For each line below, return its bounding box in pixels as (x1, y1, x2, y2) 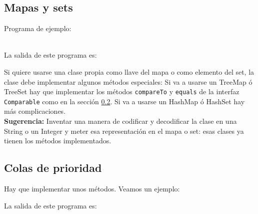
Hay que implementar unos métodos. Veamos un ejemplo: (4, 183, 180, 194)
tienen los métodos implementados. (4, 135, 111, 146)
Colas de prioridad (4, 160, 102, 175)
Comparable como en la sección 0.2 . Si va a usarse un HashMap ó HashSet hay (4, 96, 245, 106)
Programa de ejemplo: (4, 23, 71, 34)
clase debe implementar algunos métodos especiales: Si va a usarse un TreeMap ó (4, 76, 252, 87)
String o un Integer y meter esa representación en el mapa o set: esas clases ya (4, 125, 244, 136)
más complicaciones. (4, 106, 66, 116)
